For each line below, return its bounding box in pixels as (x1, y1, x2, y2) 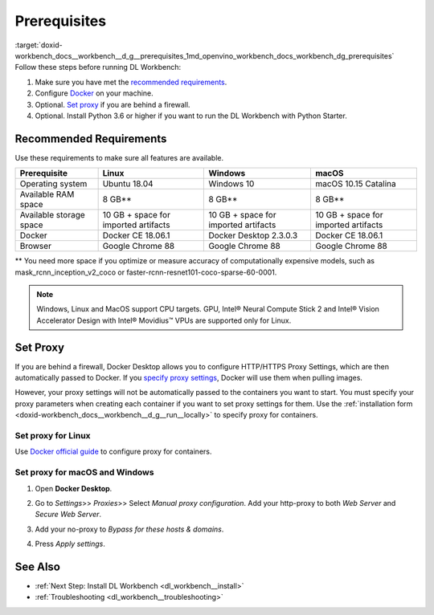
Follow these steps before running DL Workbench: (14, 63, 182, 72)
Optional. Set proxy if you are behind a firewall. (35, 100, 190, 109)
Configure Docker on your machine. (35, 88, 154, 98)
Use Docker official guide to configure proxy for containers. (14, 446, 212, 457)
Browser (19, 241, 52, 252)
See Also (14, 560, 60, 573)
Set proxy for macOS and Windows (14, 466, 154, 478)
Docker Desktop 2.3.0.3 (208, 230, 298, 241)
